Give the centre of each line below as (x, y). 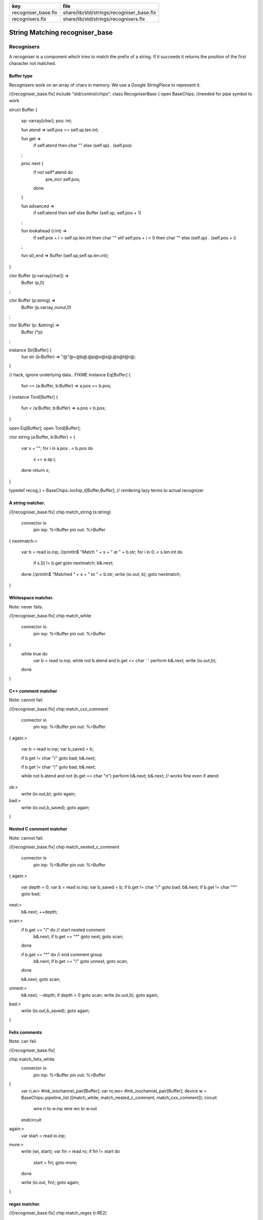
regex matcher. (25, 1204)
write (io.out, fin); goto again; (50, 1182)
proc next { (32, 163)
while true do (34, 653)
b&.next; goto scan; (41, 979)
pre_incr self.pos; (63, 179)
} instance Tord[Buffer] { (34, 397)
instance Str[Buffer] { (30, 350)
